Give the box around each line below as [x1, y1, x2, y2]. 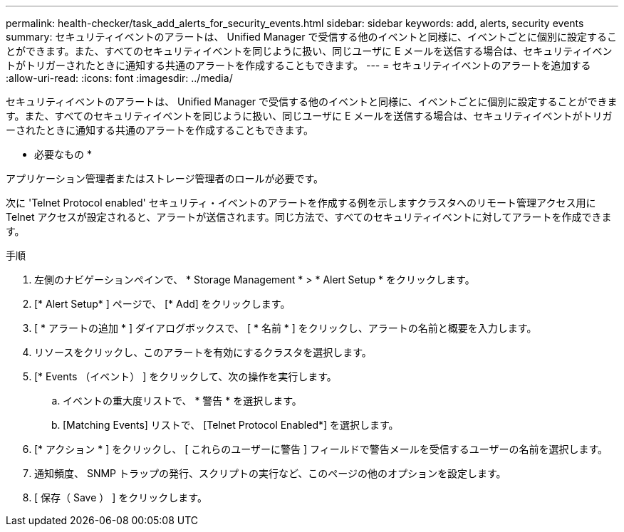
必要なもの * [34, 148, 92, 160]
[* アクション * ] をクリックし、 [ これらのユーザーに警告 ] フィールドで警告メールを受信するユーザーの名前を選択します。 [34, 443, 608, 455]
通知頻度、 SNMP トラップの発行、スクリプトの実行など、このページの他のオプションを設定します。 [34, 467, 506, 479]
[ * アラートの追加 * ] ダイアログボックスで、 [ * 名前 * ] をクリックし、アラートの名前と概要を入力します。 [34, 322, 537, 334]
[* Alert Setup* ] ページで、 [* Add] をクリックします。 [34, 298, 291, 310]
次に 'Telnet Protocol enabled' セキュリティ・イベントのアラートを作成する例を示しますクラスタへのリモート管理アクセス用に [6, 197, 596, 209]
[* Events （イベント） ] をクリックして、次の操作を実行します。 [34, 370, 337, 382]
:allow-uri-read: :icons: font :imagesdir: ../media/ [6, 72, 233, 84]
